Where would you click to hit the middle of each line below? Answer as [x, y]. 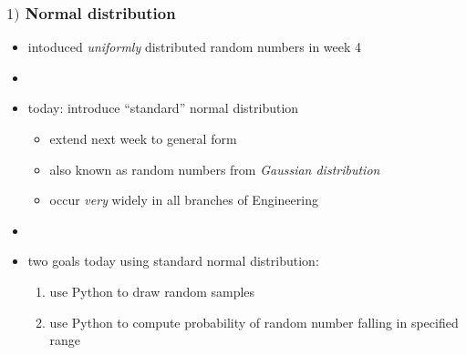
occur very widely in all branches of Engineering [184, 200]
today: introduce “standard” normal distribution [163, 108]
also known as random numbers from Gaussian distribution [215, 169]
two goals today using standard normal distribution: [173, 261]
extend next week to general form [143, 139]
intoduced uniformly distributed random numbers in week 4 [195, 47]
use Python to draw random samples [152, 292]
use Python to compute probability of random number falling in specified [254, 322]
